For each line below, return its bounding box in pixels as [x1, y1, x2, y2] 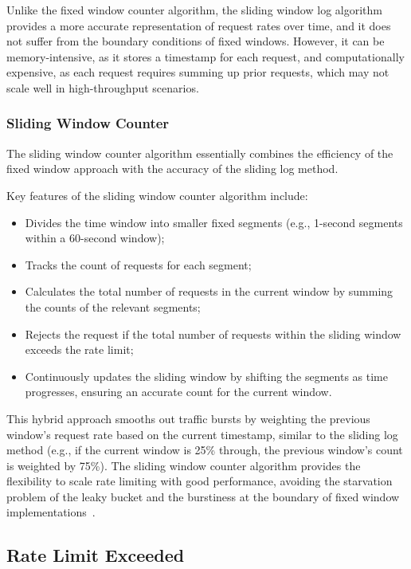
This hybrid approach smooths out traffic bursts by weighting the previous [6, 410, 370, 426]
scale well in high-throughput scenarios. [6, 79, 199, 96]
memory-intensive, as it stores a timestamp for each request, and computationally [6, 48, 405, 65]
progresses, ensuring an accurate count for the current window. [25, 383, 332, 400]
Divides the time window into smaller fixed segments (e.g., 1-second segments [25, 214, 403, 230]
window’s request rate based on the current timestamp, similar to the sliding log [6, 426, 398, 442]
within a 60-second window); [25, 230, 165, 246]
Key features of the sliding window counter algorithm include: [6, 186, 308, 203]
